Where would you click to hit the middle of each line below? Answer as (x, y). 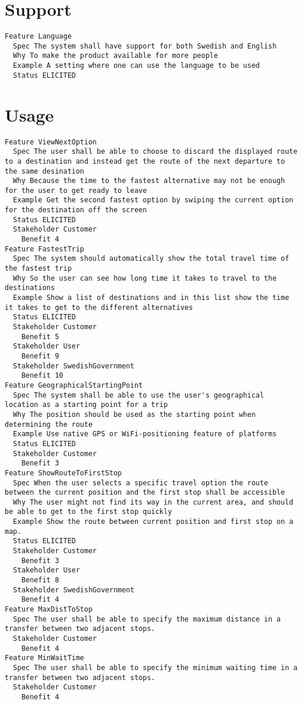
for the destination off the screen (76, 210)
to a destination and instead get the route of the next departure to (145, 161)
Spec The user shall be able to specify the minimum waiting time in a (155, 667)
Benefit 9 (40, 356)
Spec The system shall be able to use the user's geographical (138, 395)
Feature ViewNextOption (51, 142)
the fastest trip (38, 269)
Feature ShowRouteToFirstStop (63, 473)
